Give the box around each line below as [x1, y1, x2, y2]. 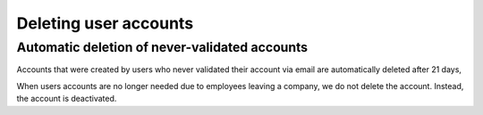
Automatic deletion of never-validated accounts [16, 39, 309, 55]
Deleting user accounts [16, 13, 194, 33]
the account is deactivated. [16, 94, 117, 104]
